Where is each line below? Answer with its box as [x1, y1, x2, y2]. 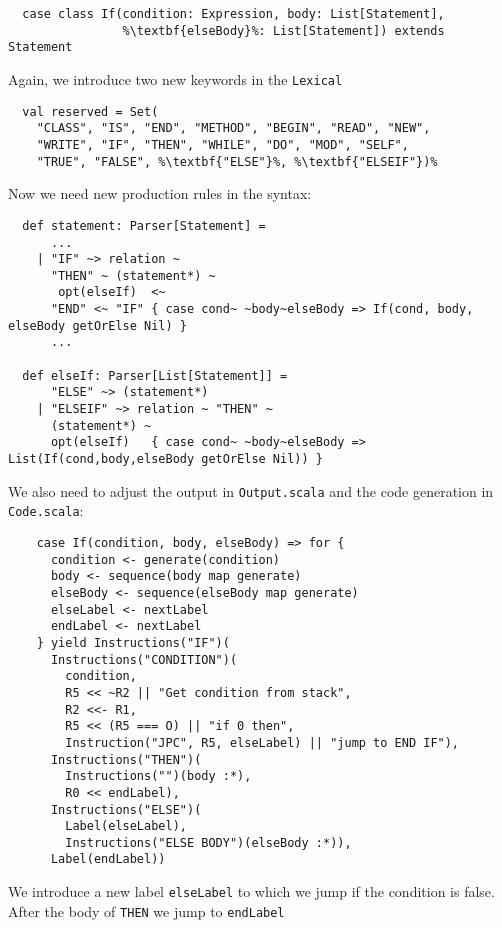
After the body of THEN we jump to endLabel [8, 900, 285, 921]
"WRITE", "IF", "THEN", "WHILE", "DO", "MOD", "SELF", [36, 137, 409, 152]
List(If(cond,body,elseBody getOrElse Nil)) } [8, 452, 323, 467]
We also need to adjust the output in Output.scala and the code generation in [8, 480, 494, 501]
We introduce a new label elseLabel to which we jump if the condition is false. [8, 881, 495, 902]
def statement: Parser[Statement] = [22, 218, 266, 233]
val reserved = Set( [22, 104, 159, 119]
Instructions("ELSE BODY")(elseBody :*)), [65, 835, 352, 850]
